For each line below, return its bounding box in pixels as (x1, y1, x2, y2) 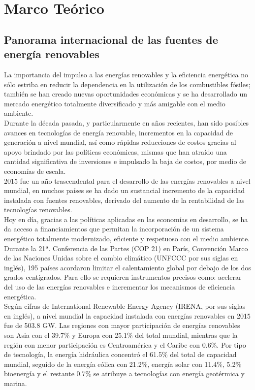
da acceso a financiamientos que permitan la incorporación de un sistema (4, 224, 224, 234)
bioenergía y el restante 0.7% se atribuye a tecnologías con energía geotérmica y (4, 368, 245, 379)
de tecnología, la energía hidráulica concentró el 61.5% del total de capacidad (4, 349, 237, 359)
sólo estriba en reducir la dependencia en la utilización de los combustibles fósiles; (4, 79, 251, 89)
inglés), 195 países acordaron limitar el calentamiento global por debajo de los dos (4, 262, 251, 272)
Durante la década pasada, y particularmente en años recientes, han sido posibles (4, 117, 249, 128)
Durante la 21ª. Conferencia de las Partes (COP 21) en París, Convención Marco (4, 243, 248, 253)
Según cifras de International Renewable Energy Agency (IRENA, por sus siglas (4, 301, 246, 311)
